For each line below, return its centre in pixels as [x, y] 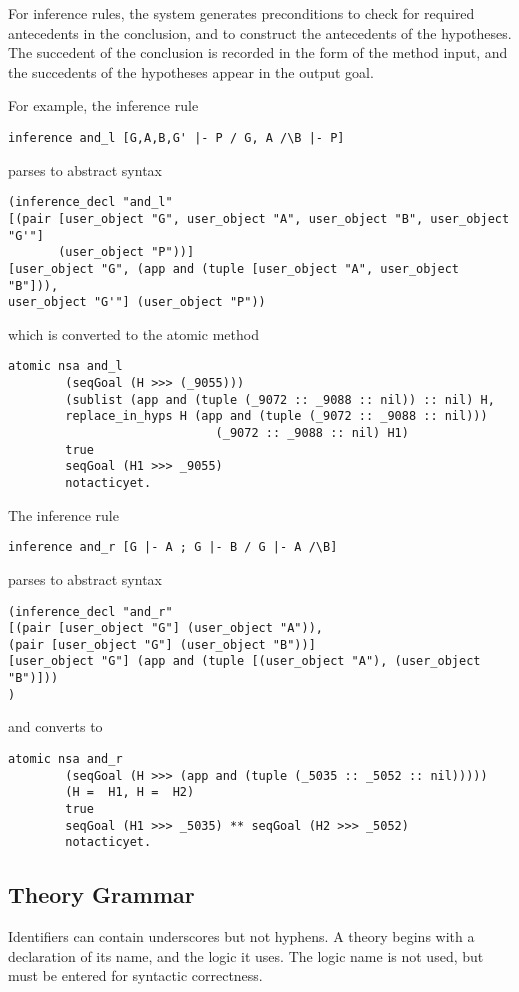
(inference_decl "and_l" [90, 202]
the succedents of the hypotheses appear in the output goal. [191, 71]
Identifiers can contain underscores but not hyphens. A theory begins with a [241, 936]
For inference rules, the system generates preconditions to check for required [241, 13]
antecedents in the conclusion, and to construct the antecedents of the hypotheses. [260, 32]
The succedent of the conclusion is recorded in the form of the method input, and [258, 52]
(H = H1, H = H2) [130, 792]
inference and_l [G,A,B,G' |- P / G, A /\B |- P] [176, 137]
